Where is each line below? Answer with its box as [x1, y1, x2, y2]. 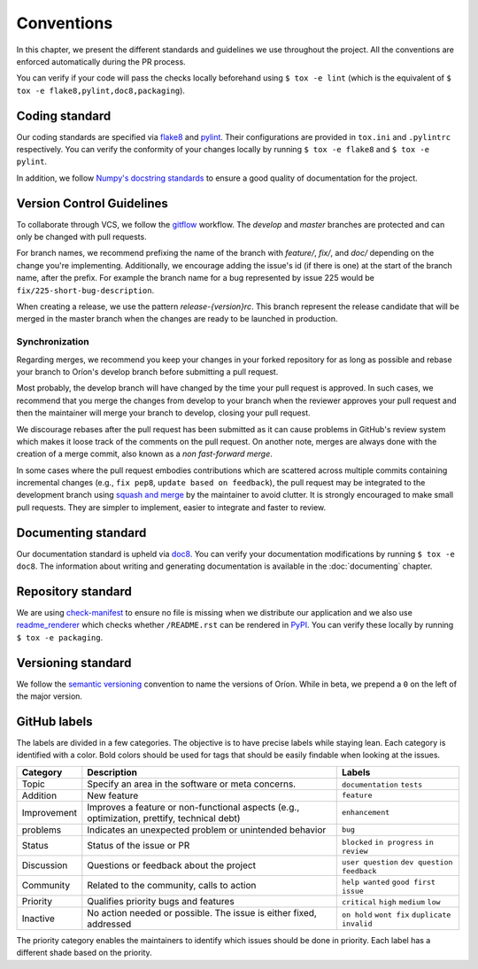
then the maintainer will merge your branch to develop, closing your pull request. [16, 407, 311, 418]
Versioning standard [16, 655, 132, 671]
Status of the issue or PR [87, 840, 190, 852]
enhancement [341, 808, 390, 818]
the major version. [16, 691, 83, 702]
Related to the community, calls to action [87, 880, 257, 892]
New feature [87, 789, 139, 802]
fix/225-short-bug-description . [16, 284, 155, 296]
